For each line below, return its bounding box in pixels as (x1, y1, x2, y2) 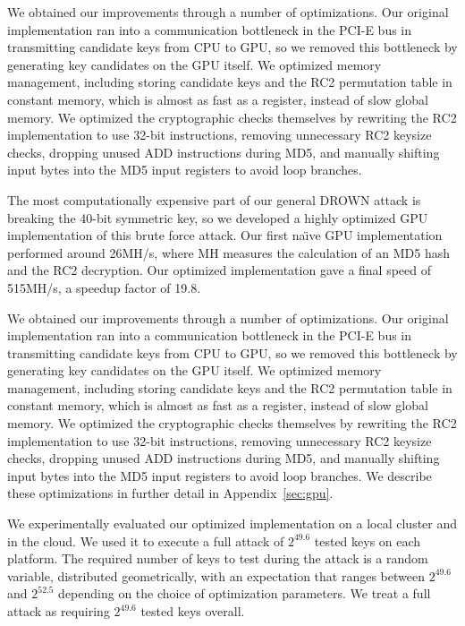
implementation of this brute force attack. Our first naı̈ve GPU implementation (7, 226, 443, 244)
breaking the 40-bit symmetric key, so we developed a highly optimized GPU (7, 208, 428, 227)
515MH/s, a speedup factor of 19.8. (7, 278, 201, 296)
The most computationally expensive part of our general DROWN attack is (7, 190, 421, 209)
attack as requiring (7, 602, 110, 620)
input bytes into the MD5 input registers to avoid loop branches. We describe (7, 466, 432, 485)
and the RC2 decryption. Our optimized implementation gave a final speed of (7, 261, 432, 279)
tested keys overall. (140, 602, 245, 620)
